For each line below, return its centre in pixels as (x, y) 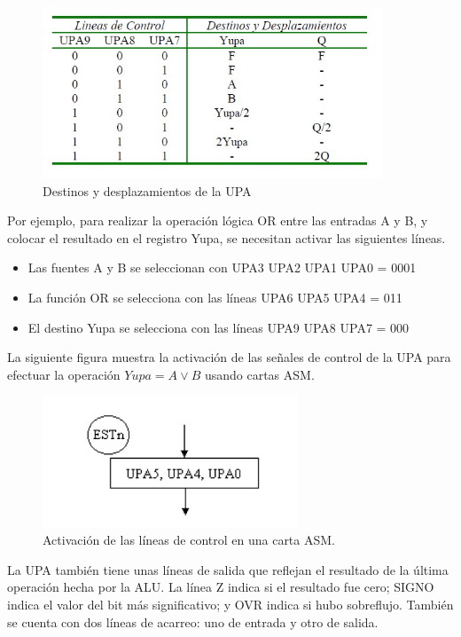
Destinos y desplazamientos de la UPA (147, 190)
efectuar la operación (64, 374)
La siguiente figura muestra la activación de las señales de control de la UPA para (229, 357)
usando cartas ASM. (259, 374)
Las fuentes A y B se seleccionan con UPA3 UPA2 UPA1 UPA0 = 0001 (222, 267)
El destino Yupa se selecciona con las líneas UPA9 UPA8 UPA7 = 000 (219, 327)
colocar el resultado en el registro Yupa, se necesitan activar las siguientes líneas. (227, 237)
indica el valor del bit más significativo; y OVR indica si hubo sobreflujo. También (230, 605)
